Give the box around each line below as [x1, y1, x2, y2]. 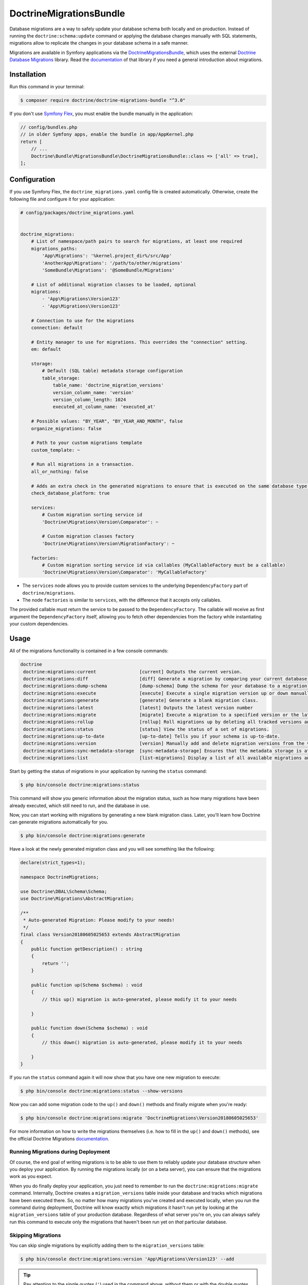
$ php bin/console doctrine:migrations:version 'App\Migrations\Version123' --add [20, 1256, 235, 1262]
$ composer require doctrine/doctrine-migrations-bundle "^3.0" [20, 98, 186, 103]
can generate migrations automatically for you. [9, 819, 108, 825]
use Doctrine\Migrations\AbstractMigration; [20, 896, 134, 902]
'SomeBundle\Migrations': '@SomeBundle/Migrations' [42, 267, 175, 273]
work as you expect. [9, 1173, 52, 1180]
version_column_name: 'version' [52, 390, 134, 395]
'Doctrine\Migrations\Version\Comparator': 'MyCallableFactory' [42, 570, 207, 575]
